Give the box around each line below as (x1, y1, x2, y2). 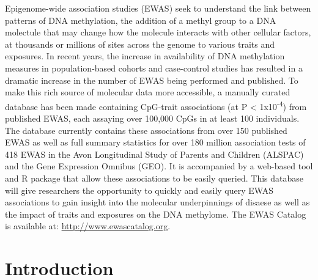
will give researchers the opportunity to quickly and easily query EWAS (5, 183, 273, 196)
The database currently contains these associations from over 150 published (5, 123, 287, 136)
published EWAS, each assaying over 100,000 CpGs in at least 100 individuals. (5, 112, 300, 124)
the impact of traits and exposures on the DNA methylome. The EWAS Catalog (5, 207, 306, 220)
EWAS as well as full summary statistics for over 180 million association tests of (5, 136, 306, 149)
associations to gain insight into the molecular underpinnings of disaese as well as (5, 196, 310, 208)
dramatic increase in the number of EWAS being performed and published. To (5, 73, 298, 86)
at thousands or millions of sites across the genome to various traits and (5, 37, 275, 50)
